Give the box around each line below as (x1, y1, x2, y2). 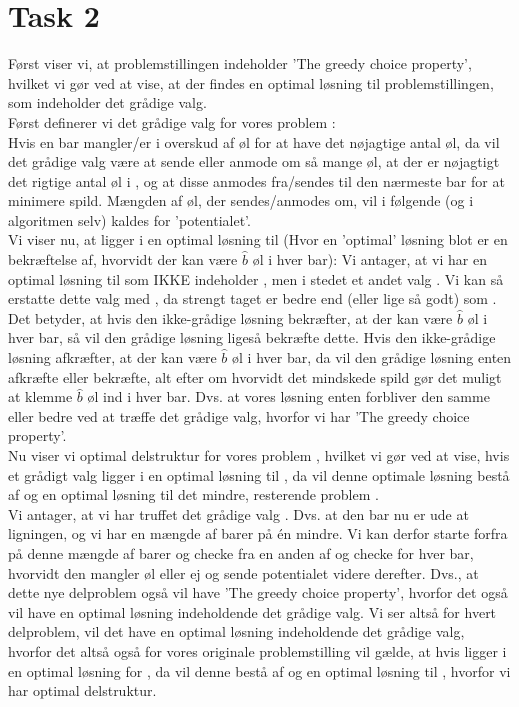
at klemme (8, 386, 73, 407)
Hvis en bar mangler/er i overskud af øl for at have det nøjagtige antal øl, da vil (8, 131, 500, 152)
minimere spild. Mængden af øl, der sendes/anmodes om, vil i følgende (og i (8, 190, 474, 211)
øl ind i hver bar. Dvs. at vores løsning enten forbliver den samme (87, 386, 490, 407)
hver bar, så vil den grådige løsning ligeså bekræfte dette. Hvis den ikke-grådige (8, 327, 496, 348)
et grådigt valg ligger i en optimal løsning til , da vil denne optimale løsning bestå (8, 464, 510, 485)
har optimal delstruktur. (8, 680, 157, 701)
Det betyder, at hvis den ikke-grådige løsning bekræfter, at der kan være (8, 307, 453, 328)
